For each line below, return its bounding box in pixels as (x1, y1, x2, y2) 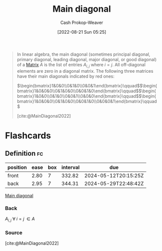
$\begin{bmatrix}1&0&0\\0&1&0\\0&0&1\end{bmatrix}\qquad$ (17, 83, 140, 88)
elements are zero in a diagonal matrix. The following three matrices (17, 68, 154, 74)
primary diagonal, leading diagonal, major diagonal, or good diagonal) (17, 56, 157, 62)
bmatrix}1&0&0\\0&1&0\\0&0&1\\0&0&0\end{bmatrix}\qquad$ (17, 93, 139, 99)
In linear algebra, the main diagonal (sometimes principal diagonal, (17, 51, 151, 57)
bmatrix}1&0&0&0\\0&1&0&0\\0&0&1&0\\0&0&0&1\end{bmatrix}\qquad (17, 98, 157, 104)
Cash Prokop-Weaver (60, 20, 104, 25)
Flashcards (5, 130, 51, 141)
